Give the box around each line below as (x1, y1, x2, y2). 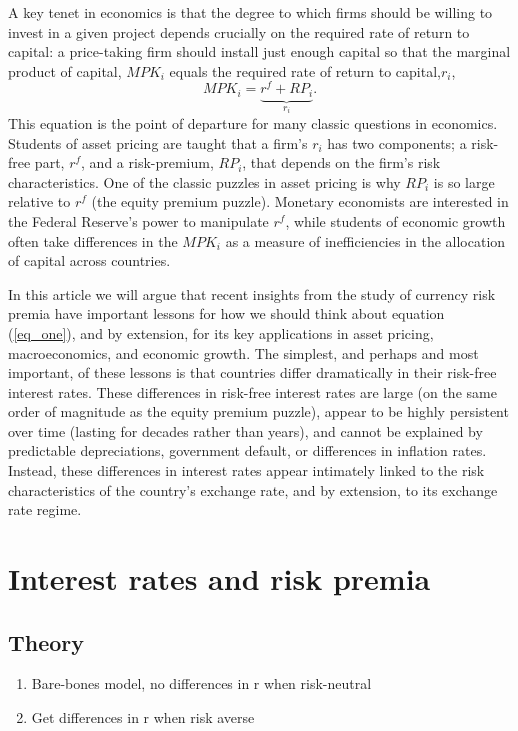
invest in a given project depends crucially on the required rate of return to (8, 21, 470, 42)
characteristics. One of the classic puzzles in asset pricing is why (8, 171, 401, 192)
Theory (8, 626, 85, 657)
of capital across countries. (8, 250, 171, 271)
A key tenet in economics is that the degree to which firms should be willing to (8, 2, 493, 22)
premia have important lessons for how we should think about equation (8, 303, 445, 324)
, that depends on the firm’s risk (242, 152, 441, 173)
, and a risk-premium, (81, 152, 214, 173)
